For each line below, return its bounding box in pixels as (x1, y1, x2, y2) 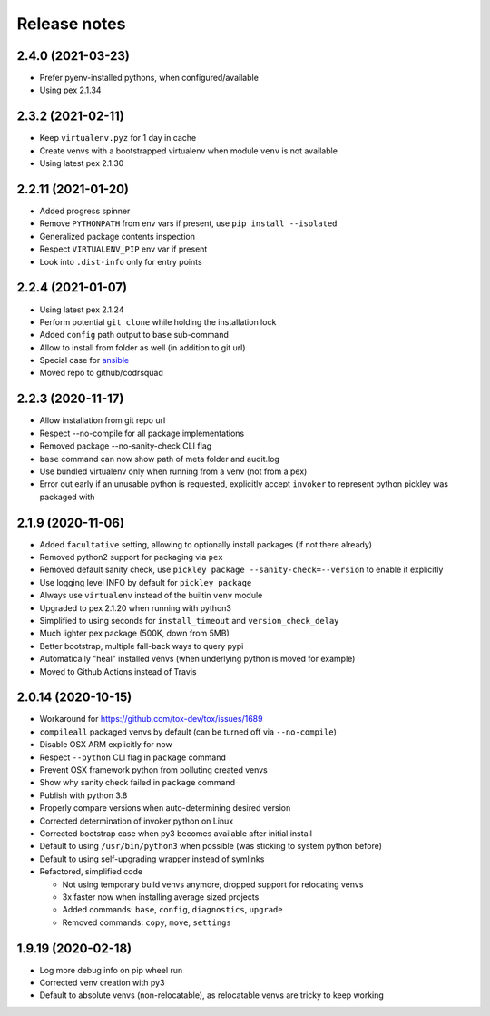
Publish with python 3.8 (39, 790, 128, 801)
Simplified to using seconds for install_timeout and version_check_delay (39, 615, 339, 626)
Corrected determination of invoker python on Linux (39, 815, 234, 826)
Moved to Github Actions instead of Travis (39, 666, 197, 676)
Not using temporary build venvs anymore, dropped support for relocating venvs (62, 879, 364, 890)
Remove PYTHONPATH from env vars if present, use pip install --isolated (39, 218, 338, 229)
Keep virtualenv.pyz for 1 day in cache (39, 133, 197, 143)
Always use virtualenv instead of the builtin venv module (39, 590, 263, 601)
